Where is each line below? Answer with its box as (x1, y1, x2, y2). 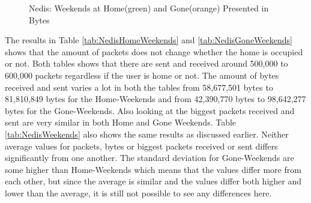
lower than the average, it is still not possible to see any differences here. (5, 186, 272, 199)
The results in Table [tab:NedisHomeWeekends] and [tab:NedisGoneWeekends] (5, 34, 292, 46)
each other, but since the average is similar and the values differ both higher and (5, 175, 301, 187)
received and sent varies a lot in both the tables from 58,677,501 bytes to (5, 80, 273, 93)
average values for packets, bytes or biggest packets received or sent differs (5, 139, 278, 152)
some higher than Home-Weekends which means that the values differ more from (5, 163, 301, 175)
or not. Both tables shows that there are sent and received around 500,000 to (5, 57, 288, 70)
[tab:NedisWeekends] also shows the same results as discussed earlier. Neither (5, 127, 289, 140)
